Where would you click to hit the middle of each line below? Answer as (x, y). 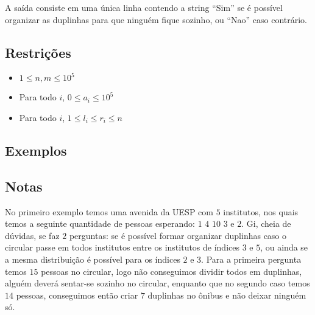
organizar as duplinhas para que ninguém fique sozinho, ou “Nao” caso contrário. (156, 19)
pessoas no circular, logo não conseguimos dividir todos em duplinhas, (172, 271)
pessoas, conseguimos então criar (77, 295)
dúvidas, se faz (32, 235)
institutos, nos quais (261, 211)
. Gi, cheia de (266, 223)
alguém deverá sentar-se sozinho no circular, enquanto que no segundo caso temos (157, 283)
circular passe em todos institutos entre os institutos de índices (122, 247)
